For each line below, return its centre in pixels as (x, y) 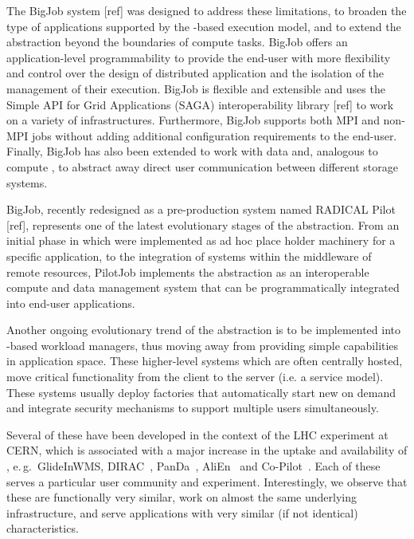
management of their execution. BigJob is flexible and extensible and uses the (196, 88)
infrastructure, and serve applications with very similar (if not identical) (182, 512)
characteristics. (43, 528)
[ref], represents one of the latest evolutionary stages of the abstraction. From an (203, 224)
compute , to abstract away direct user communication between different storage (202, 166)
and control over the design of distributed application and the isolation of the (195, 73)
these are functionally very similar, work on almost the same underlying (182, 497)
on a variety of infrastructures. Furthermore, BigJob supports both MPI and (193, 120)
